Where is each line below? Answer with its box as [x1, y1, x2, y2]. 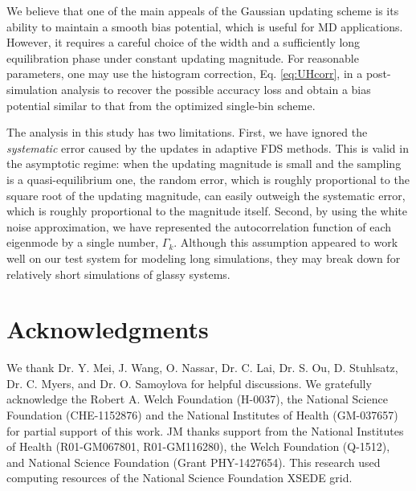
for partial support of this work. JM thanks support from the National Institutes [6, 422, 404, 439]
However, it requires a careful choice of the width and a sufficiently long [6, 34, 361, 51]
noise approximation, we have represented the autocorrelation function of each [6, 218, 392, 235]
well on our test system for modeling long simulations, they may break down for [6, 249, 401, 266]
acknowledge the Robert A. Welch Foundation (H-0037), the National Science [6, 391, 388, 407]
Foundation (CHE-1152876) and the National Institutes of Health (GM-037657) [6, 407, 398, 423]
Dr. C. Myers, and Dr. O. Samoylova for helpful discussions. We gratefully [6, 374, 372, 391]
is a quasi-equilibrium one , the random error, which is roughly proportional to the [6, 170, 410, 187]
